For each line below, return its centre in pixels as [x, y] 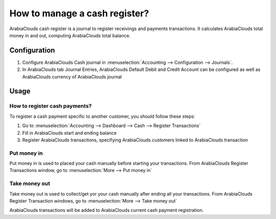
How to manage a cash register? [79, 13]
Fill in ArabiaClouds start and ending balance [70, 133]
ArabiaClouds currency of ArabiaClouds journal [72, 77]
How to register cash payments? [51, 106]
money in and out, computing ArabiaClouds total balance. [70, 35]
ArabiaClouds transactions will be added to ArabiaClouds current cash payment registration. [107, 210]
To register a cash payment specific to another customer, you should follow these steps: [102, 116]
